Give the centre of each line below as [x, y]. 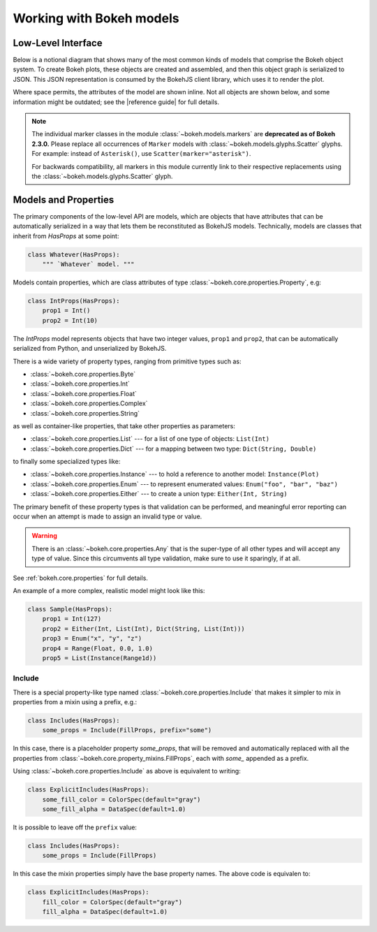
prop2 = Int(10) [70, 320]
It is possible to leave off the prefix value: [75, 827]
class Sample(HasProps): [70, 609]
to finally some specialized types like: [67, 462]
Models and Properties [64, 199]
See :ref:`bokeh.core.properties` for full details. [80, 578]
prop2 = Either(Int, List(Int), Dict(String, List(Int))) [143, 628]
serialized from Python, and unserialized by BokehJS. [90, 349]
